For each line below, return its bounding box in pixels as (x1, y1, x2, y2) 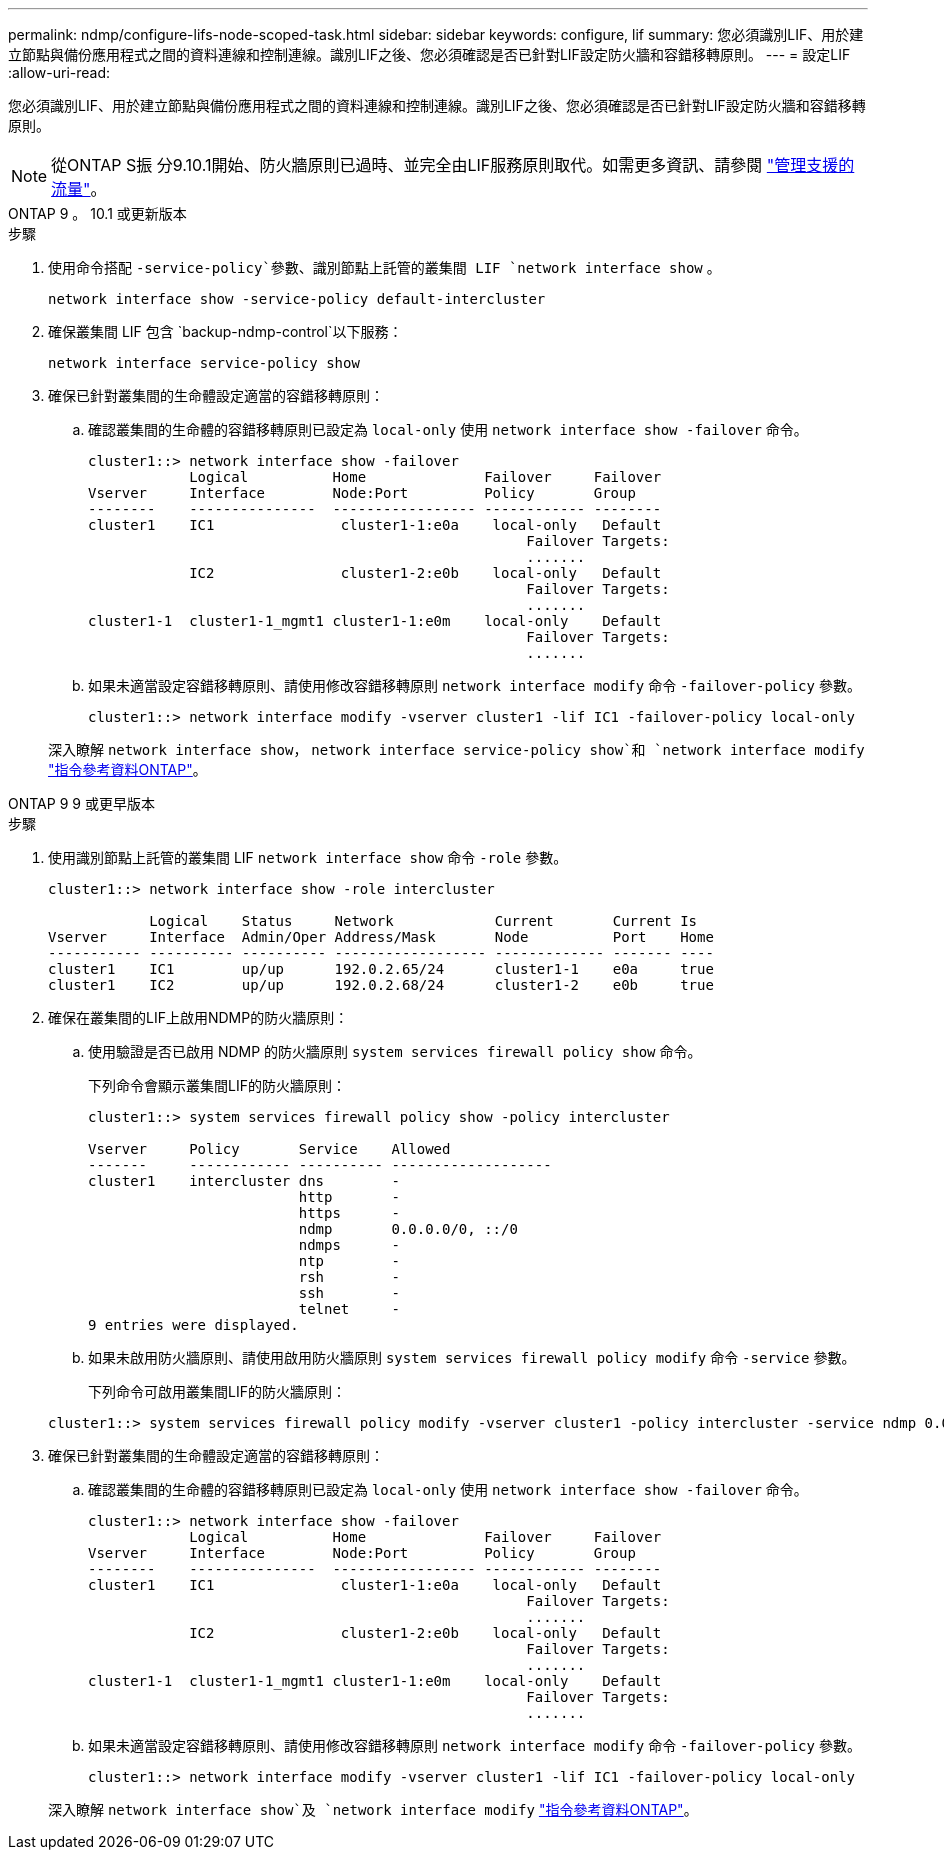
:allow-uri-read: (8, 64, 111, 81)
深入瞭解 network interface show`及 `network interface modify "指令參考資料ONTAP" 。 (48, 1801, 698, 1818)
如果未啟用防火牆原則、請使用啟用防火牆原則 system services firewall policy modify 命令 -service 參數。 (88, 1349, 856, 1366)
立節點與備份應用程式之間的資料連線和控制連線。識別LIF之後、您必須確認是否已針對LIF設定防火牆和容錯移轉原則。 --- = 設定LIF (8, 46, 851, 63)
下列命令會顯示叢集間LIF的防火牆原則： (88, 1077, 346, 1094)
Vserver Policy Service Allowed (88, 1141, 451, 1157)
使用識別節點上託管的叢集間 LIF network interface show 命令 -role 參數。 (48, 849, 568, 866)
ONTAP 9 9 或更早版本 (8, 795, 155, 812)
